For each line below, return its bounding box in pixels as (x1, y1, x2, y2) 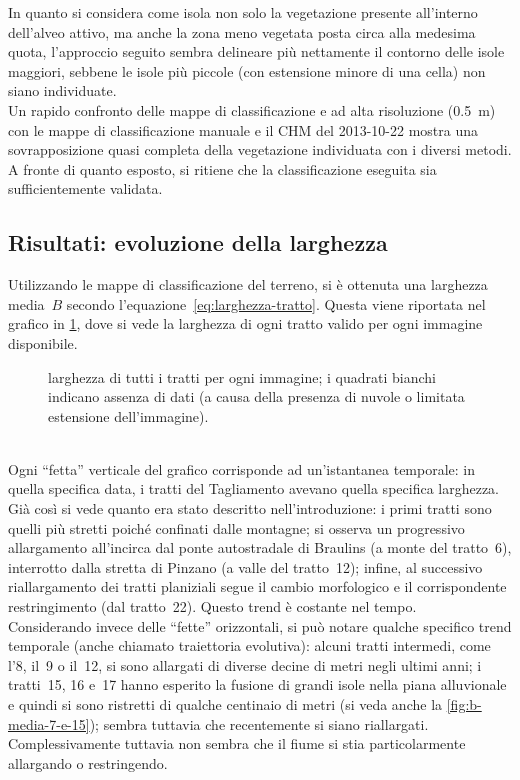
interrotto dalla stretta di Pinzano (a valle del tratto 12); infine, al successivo (8, 556, 483, 577)
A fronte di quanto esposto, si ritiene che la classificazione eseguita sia (8, 158, 437, 179)
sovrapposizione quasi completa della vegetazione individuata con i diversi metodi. (8, 139, 512, 160)
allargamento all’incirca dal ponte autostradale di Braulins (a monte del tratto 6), (8, 537, 512, 558)
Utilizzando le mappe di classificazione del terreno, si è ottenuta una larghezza (8, 274, 488, 295)
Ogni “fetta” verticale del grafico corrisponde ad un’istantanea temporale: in (8, 458, 476, 479)
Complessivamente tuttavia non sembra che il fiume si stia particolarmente (8, 733, 466, 754)
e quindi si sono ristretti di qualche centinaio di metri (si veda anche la (8, 694, 443, 715)
